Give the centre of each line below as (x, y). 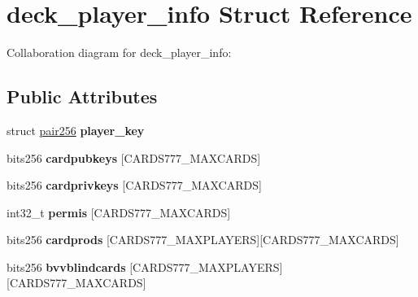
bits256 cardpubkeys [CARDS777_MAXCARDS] (134, 157)
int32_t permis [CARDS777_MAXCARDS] (119, 212)
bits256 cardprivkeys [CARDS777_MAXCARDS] (134, 185)
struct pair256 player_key (76, 130)
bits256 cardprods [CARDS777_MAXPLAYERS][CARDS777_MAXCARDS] (203, 240)
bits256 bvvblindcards (66, 266)
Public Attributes (82, 96)
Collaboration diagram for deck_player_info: (119, 52)
